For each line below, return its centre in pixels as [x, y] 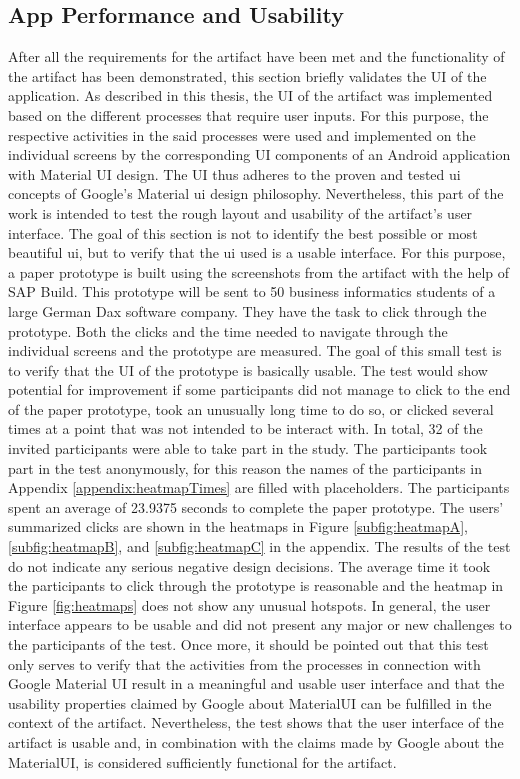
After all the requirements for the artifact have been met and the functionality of [256, 56]
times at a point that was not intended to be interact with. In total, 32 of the [245, 428]
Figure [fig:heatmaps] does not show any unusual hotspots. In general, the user [249, 604]
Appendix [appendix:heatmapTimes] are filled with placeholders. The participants [259, 487]
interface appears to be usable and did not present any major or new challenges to [260, 624]
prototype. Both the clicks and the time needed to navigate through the [228, 330]
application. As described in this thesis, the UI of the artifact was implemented [250, 95]
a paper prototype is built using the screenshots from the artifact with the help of [259, 271]
